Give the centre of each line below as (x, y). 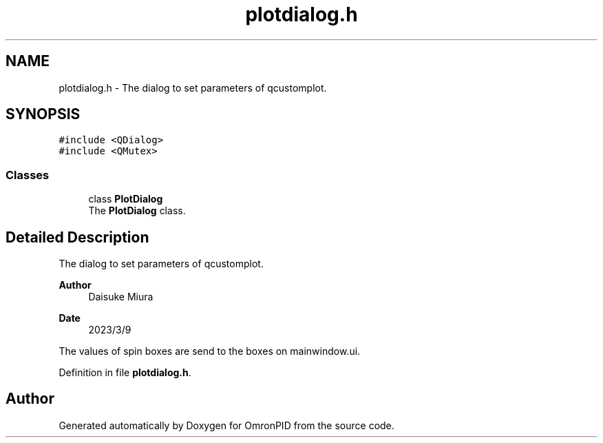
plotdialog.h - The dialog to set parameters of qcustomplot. (193, 87)
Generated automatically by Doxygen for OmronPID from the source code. (226, 425)
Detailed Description (77, 237)
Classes (28, 175)
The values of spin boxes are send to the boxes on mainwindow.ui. (210, 351)
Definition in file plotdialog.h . (125, 373)
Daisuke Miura (121, 297)
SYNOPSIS (43, 114)
